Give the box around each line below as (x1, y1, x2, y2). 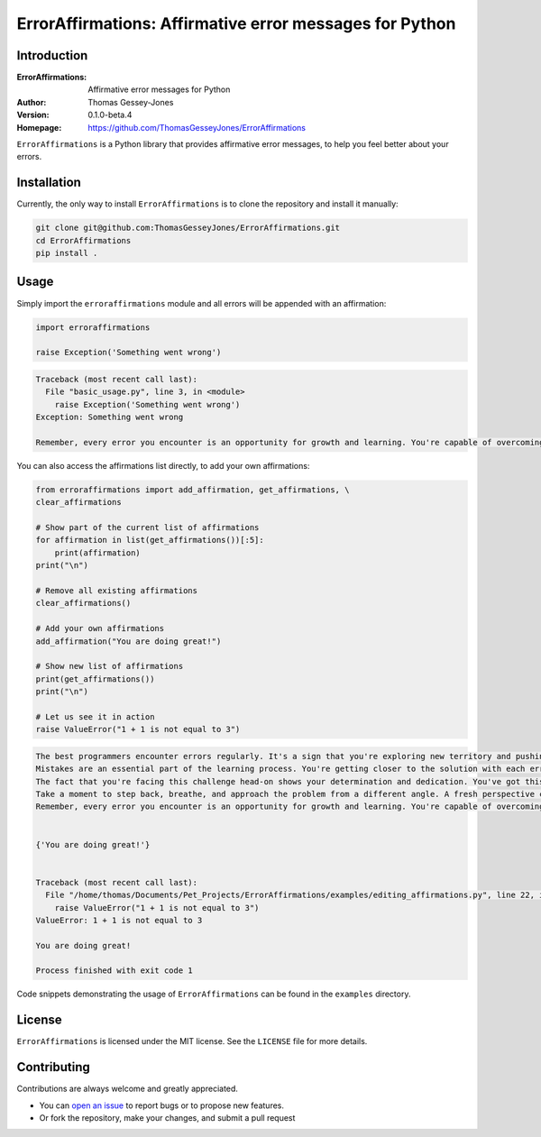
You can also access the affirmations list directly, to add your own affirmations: (16, 460, 310, 471)
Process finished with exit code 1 (35, 966, 193, 976)
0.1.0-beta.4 (87, 109, 133, 121)
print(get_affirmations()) (35, 674, 155, 684)
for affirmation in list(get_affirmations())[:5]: (35, 535, 265, 546)
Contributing (16, 1059, 90, 1075)
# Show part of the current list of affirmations (35, 523, 260, 533)
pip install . (35, 248, 98, 259)
